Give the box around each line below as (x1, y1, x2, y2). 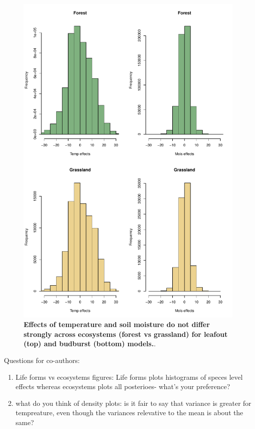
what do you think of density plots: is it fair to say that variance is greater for (15, 397, 252, 408)
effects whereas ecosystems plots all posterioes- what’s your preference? (15, 381, 230, 392)
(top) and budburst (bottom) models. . (24, 338, 156, 349)
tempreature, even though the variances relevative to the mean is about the (15, 407, 243, 418)
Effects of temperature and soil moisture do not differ (24, 319, 210, 330)
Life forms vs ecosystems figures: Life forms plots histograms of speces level (15, 371, 243, 382)
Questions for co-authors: (4, 355, 80, 365)
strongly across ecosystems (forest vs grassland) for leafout (24, 329, 228, 339)
